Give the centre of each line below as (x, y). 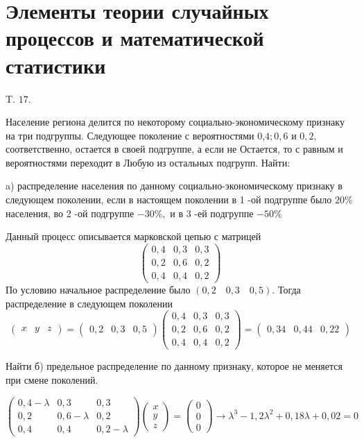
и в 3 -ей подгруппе (212, 213)
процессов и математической (135, 38)
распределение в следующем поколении (89, 303)
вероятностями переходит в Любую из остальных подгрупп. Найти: (148, 162)
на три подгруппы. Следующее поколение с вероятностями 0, (136, 135)
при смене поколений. (52, 379)
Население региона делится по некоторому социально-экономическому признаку (175, 122)
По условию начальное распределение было (98, 289)
